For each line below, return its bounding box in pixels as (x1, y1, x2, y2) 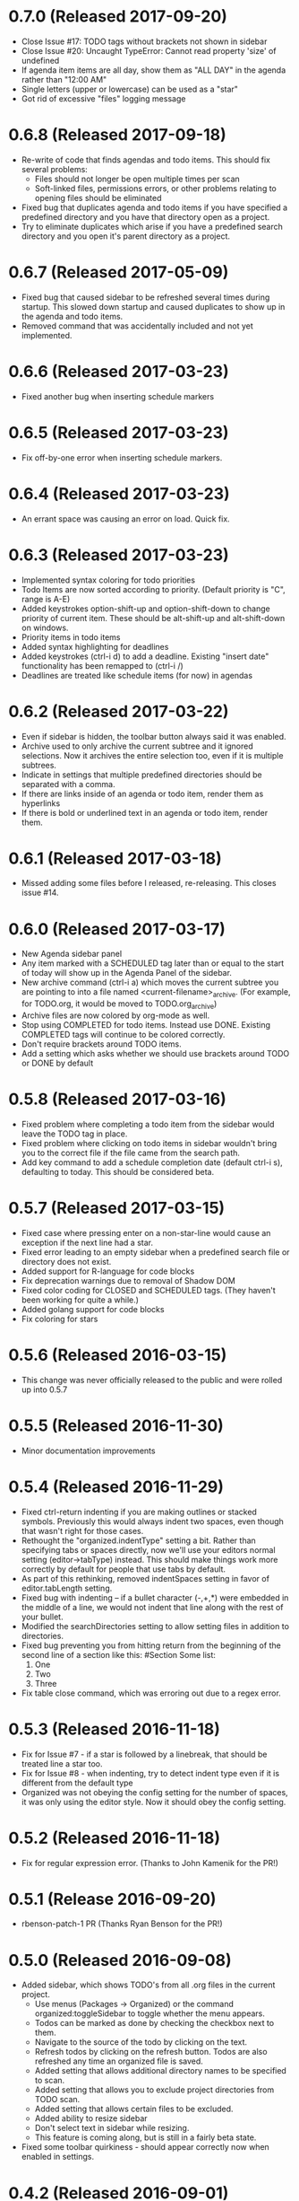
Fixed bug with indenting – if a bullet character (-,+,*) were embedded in (21, 1592, 289, 1603)
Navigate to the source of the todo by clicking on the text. (34, 2037, 248, 2048)
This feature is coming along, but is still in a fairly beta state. (34, 2132, 257, 2143)
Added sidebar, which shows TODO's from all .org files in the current (21, 1979, 276, 1990)
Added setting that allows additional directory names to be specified (34, 2065, 287, 2076)
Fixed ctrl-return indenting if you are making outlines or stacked (21, 1506, 257, 1517)
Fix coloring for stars (21, 1313, 98, 1324)
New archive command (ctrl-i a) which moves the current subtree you (21, 977, 279, 988)
